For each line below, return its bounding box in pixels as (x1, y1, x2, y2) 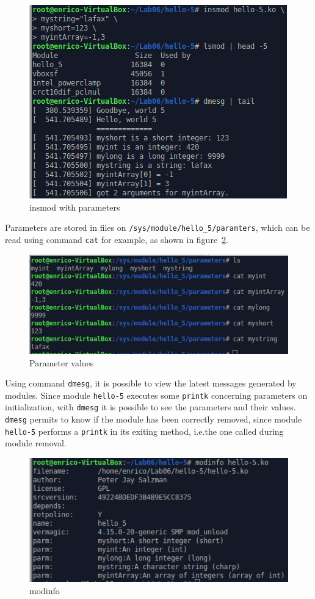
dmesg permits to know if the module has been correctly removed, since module (5, 413, 302, 426)
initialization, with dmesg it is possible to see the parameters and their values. (5, 401, 296, 413)
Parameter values (29, 356, 94, 369)
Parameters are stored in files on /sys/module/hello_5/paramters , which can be (5, 221, 310, 234)
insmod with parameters (29, 200, 120, 213)
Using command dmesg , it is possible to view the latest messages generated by (5, 377, 297, 390)
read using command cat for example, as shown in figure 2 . (5, 233, 229, 245)
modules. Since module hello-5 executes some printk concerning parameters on (5, 388, 308, 401)
